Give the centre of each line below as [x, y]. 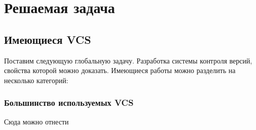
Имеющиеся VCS [48, 39]
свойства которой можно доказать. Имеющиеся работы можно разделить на [120, 70]
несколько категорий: [36, 80]
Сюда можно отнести [37, 121]
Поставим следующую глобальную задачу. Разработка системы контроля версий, [128, 60]
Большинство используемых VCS [69, 103]
